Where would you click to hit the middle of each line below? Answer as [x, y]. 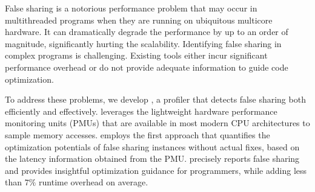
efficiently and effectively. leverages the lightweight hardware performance [141, 111]
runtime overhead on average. [94, 182]
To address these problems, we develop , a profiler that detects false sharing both [155, 99]
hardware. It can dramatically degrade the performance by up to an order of [147, 32]
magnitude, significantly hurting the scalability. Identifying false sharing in [143, 43]
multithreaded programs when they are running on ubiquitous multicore [139, 20]
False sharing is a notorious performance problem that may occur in [131, 8]
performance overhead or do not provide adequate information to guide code [147, 67]
